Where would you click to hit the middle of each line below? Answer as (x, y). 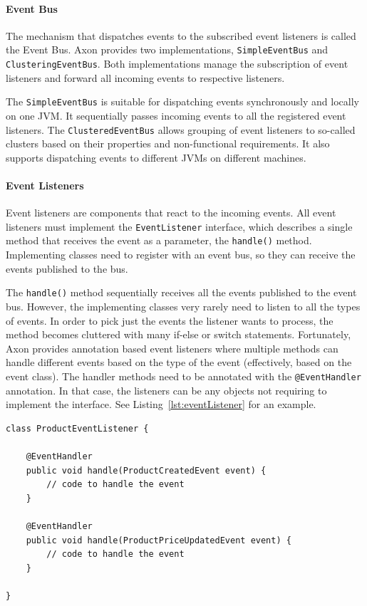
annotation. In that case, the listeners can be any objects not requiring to (166, 390)
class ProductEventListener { (77, 428)
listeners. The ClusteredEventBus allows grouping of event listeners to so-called (181, 129)
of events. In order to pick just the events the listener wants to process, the (170, 320)
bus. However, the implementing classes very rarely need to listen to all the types (183, 306)
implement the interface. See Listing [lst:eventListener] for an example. (161, 404)
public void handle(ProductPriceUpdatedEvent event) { (159, 540)
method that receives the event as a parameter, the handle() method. (159, 240)
